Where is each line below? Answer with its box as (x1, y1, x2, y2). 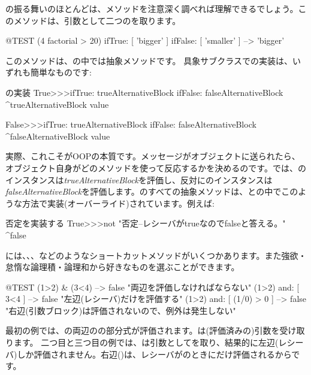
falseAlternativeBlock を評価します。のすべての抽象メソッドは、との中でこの (5, 185, 298, 198)
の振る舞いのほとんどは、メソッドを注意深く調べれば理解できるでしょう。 (5, 2, 298, 14)
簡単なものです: (30, 66, 92, 78)
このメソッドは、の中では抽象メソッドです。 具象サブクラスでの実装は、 (5, 54, 292, 66)
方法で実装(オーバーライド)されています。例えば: (22, 196, 215, 209)
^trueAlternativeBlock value (5, 98, 109, 110)
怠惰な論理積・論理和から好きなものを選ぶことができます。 (5, 261, 240, 273)
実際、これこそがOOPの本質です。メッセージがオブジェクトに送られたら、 (5, 150, 300, 162)
